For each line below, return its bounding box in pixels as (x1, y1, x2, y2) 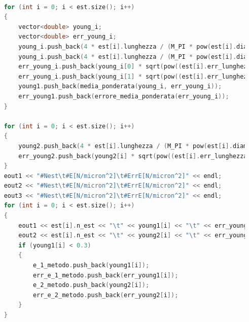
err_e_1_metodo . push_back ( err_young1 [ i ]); (32, 271, 179, 279)
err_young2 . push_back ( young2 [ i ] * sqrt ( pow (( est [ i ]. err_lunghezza (18, 152, 247, 160)
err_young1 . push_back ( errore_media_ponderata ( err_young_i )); (18, 92, 229, 100)
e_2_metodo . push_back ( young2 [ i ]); (32, 281, 150, 289)
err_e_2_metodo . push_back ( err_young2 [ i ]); (32, 291, 179, 299)
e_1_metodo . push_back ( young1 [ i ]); (32, 262, 150, 269)
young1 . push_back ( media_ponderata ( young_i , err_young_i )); (18, 83, 222, 90)
